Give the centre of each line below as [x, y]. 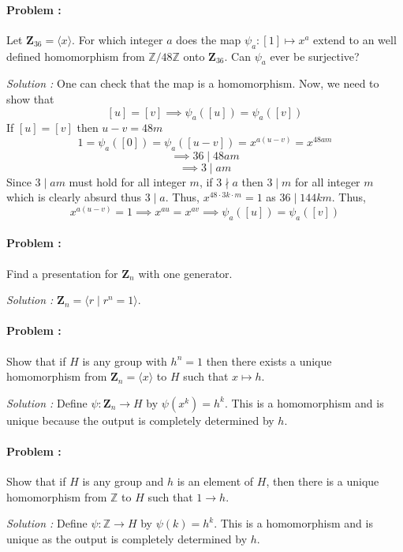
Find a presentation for [62, 273]
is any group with [125, 360]
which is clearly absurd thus [74, 197]
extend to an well [355, 39]
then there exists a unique [269, 360]
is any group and [123, 481]
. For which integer [118, 39]
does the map [209, 39]
